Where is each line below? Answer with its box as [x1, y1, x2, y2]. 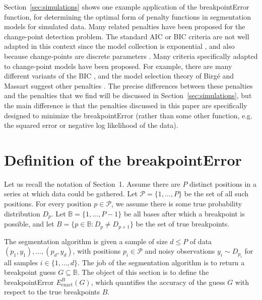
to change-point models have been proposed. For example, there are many [4, 60, 232, 71]
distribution [4, 208, 40, 218]
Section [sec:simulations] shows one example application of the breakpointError [4, 2, 249, 12]
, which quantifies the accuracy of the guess [91, 276, 225, 287]
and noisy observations [145, 246, 215, 256]
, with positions [73, 246, 121, 256]
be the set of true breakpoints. [136, 218, 230, 229]
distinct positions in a [189, 178, 256, 189]
